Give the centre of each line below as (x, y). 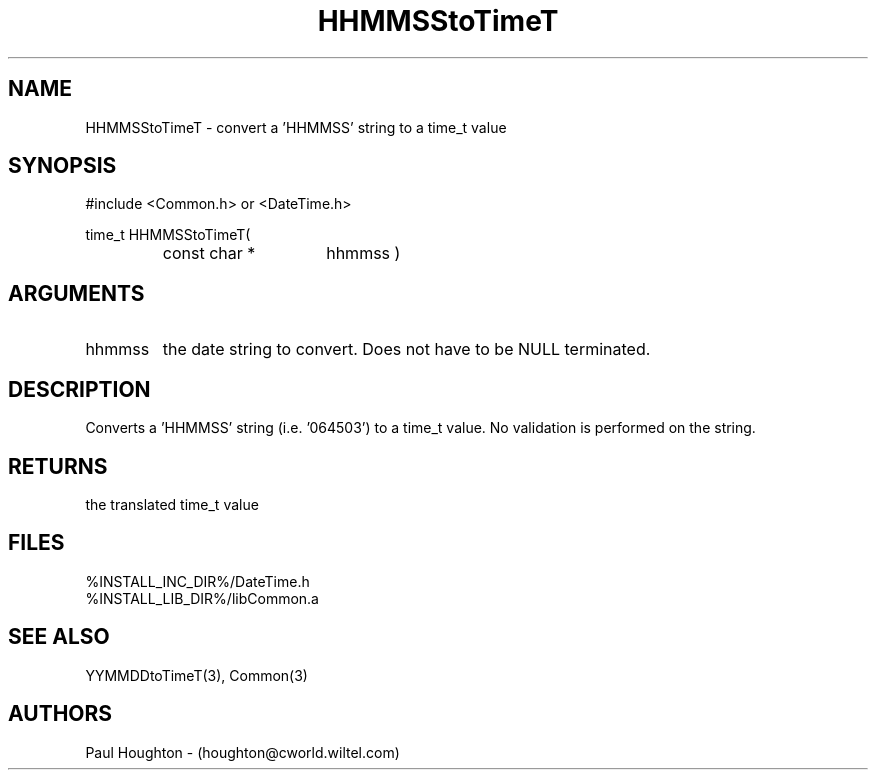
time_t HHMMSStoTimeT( (168, 235)
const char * (209, 253)
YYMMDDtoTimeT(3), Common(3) (196, 675)
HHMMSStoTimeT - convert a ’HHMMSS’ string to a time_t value (296, 127)
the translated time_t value (172, 504)
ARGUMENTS (76, 293)
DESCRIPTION (79, 389)
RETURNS (58, 466)
